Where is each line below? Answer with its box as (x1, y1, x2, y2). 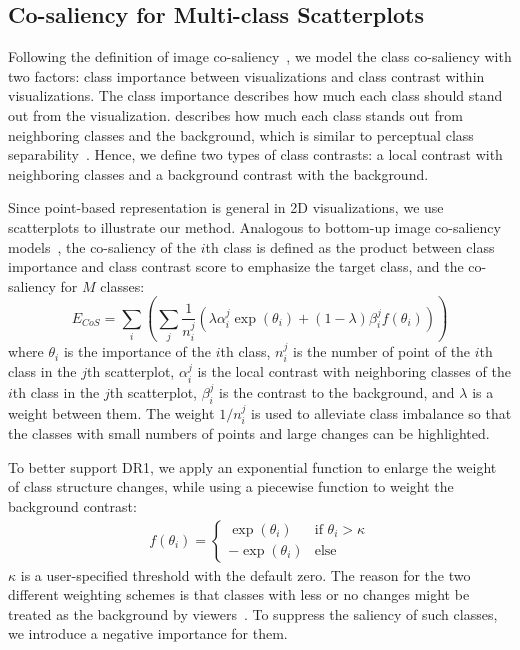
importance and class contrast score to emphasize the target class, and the (8, 256, 464, 277)
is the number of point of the (293, 341, 471, 362)
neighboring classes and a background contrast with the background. (8, 163, 429, 184)
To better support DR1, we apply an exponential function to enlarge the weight (8, 456, 497, 477)
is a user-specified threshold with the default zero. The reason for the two (20, 564, 471, 585)
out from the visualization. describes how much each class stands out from (8, 104, 463, 125)
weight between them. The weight (8, 402, 215, 423)
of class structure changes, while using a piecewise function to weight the (8, 476, 454, 497)
